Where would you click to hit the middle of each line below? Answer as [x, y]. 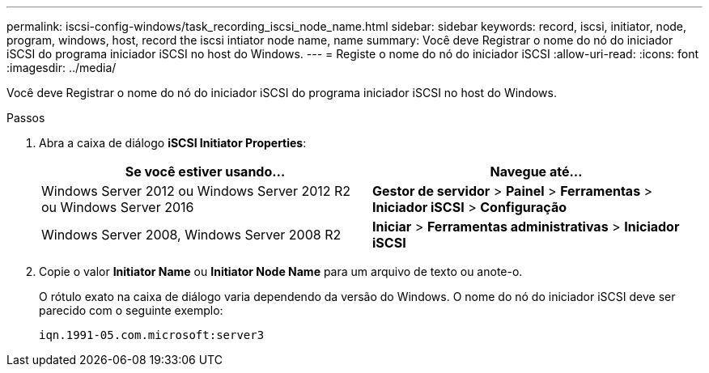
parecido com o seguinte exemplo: [131, 310]
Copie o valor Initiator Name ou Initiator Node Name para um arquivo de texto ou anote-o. [281, 271]
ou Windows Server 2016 [118, 207]
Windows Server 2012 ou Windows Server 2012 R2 [196, 191]
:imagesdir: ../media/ [62, 68]
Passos [26, 118]
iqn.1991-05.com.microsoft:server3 [152, 335]
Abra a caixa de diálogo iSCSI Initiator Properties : [173, 143]
